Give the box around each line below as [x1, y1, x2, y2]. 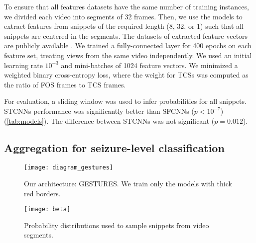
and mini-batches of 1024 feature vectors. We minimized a [61, 60, 238, 70]
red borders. [24, 188, 61, 198]
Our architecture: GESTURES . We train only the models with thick [24, 178, 232, 188]
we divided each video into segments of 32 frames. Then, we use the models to [4, 11, 243, 21]
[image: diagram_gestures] [24, 164, 113, 171]
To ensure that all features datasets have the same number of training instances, [4, 1, 249, 11]
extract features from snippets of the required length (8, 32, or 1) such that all [4, 21, 244, 31]
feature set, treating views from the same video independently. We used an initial [4, 50, 252, 60]
